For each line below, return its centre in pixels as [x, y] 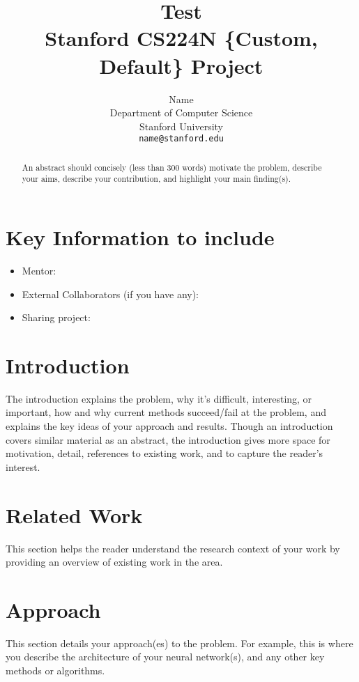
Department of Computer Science [181, 113]
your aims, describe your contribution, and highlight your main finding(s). [156, 179]
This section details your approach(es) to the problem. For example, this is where [179, 643]
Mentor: [39, 270]
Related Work [74, 514]
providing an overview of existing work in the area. [114, 562]
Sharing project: [56, 317]
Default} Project [181, 65]
